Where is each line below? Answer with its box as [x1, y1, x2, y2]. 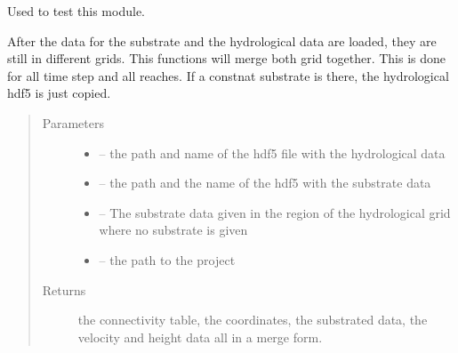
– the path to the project [99, 250, 236, 269]
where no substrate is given [99, 221, 248, 239]
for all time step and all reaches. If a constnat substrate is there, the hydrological [7, 66, 449, 84]
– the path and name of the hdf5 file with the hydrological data [99, 143, 446, 162]
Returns [42, 280, 86, 299]
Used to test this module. [7, 2, 145, 20]
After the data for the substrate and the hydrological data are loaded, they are [7, 31, 437, 50]
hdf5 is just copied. [7, 84, 111, 102]
